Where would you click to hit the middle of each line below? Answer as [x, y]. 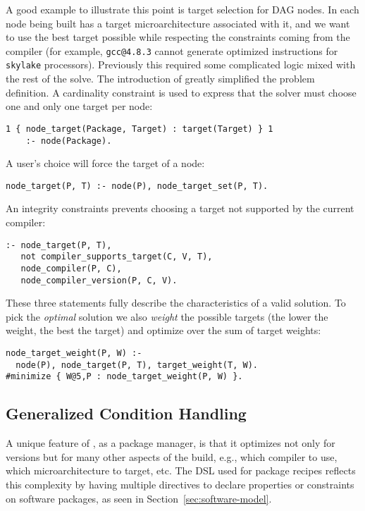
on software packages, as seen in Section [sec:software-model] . [139, 498]
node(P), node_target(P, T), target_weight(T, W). [137, 365]
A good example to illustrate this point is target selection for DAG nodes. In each [182, 9]
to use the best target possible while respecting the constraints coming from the [178, 37]
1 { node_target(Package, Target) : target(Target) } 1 [140, 129]
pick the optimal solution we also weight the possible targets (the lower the [167, 316]
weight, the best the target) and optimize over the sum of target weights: [163, 330]
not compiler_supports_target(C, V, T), [117, 257]
